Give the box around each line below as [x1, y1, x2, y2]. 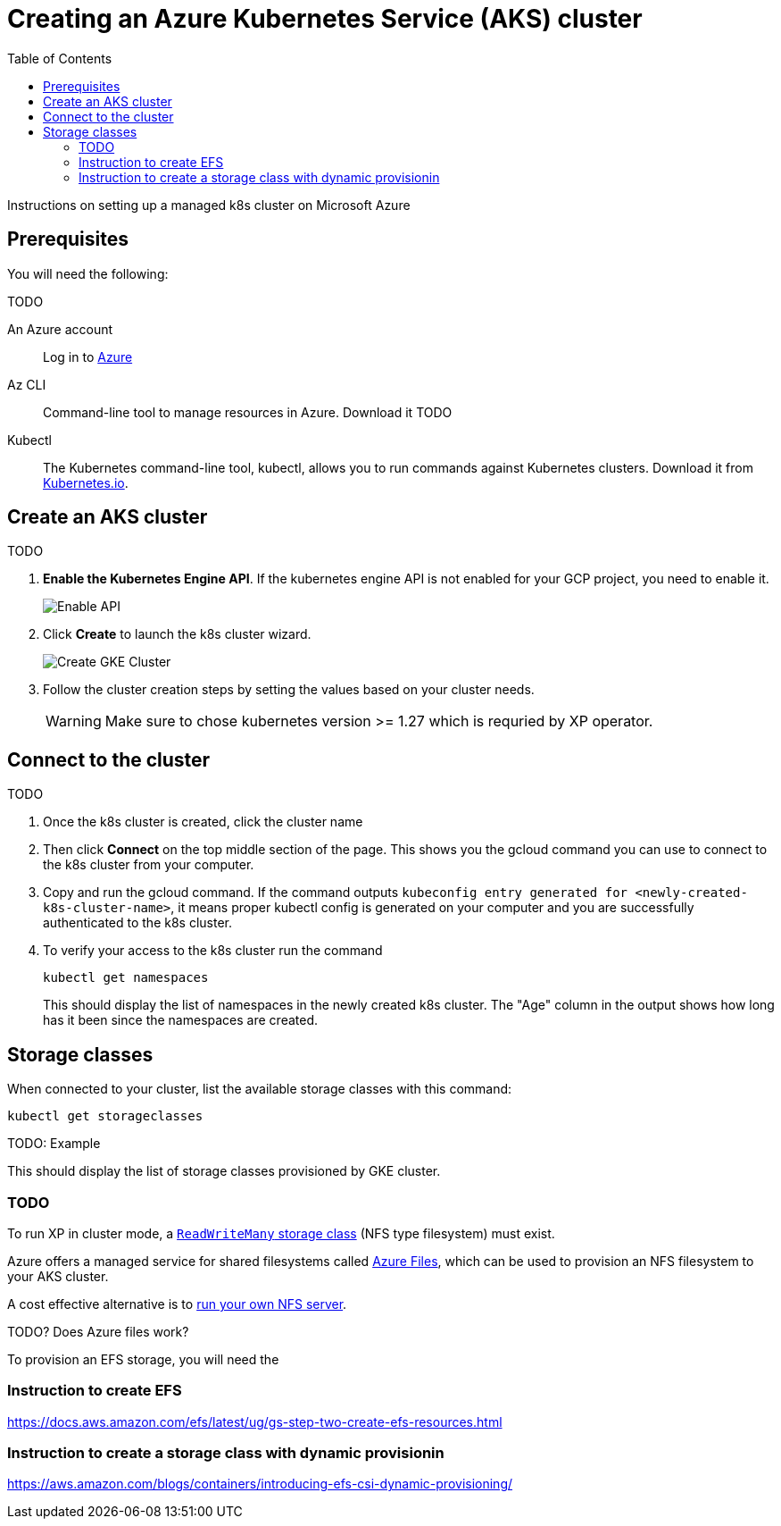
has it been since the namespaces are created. [43, 1012, 318, 1028]
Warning [46, 712, 102, 731]
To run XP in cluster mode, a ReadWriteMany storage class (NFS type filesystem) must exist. [7, 1225, 555, 1241]
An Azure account [7, 321, 113, 337]
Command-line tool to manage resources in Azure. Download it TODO [43, 404, 453, 420]
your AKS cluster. [7, 1268, 109, 1284]
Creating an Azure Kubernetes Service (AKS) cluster [7, 4, 643, 34]
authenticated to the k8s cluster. [43, 915, 233, 931]
